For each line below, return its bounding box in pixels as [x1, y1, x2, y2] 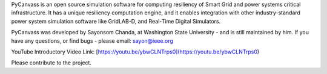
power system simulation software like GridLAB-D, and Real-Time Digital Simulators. [11, 17, 221, 25]
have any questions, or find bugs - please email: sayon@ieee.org [11, 37, 174, 45]
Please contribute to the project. [11, 59, 92, 66]
